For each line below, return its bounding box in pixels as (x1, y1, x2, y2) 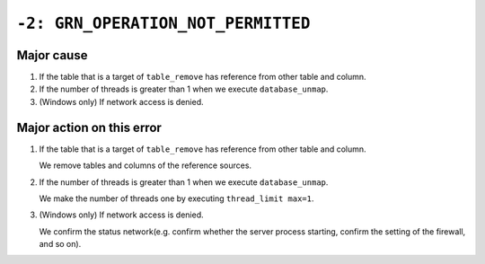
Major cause (16, 48, 88, 63)
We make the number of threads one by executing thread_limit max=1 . (39, 193, 314, 204)
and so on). (39, 239, 82, 250)
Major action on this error (16, 119, 162, 135)
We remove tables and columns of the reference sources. (39, 160, 251, 171)
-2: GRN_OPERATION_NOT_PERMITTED (16, 13, 311, 33)
